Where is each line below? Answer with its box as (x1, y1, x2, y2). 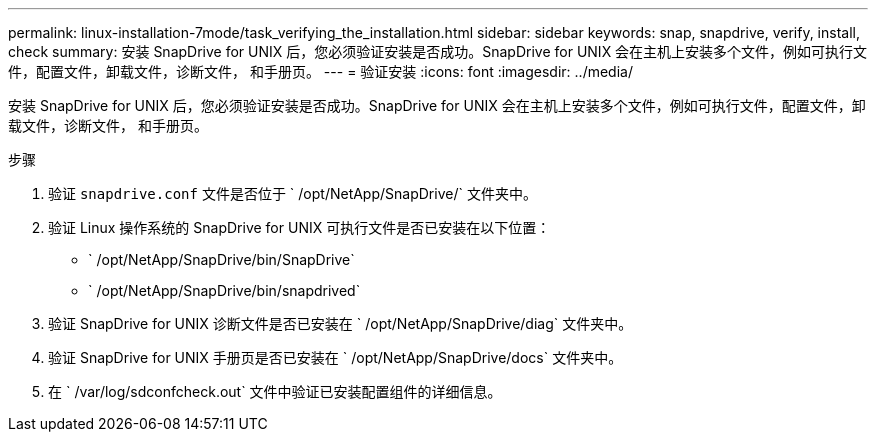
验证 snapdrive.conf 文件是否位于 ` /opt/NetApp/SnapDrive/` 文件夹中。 (48, 185, 537, 202)
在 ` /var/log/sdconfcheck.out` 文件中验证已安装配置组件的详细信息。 (48, 383, 502, 400)
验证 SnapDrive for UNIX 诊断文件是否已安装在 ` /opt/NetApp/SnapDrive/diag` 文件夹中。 (48, 315, 633, 332)
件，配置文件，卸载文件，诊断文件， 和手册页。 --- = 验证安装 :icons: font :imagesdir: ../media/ (8, 63, 633, 80)
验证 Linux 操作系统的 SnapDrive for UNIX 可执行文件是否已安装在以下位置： (48, 219, 551, 236)
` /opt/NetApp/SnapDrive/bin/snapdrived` (88, 282, 361, 299)
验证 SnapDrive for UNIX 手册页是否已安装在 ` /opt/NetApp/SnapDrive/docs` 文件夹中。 (48, 349, 623, 366)
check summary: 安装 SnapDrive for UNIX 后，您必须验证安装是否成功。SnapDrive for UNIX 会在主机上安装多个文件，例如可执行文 (8, 43, 868, 60)
